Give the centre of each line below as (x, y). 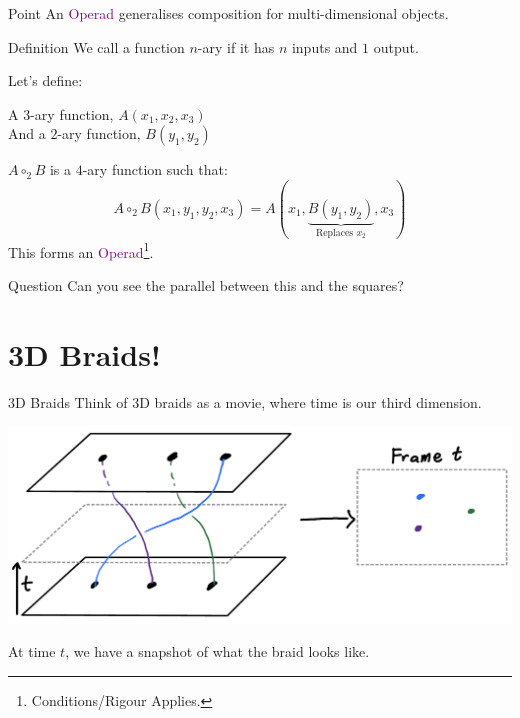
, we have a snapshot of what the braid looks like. (217, 651)
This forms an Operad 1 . (81, 250)
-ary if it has (236, 46)
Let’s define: (45, 80)
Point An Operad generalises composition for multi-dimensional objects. (228, 13)
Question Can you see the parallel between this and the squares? (206, 284)
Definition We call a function (96, 46)
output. (396, 46)
